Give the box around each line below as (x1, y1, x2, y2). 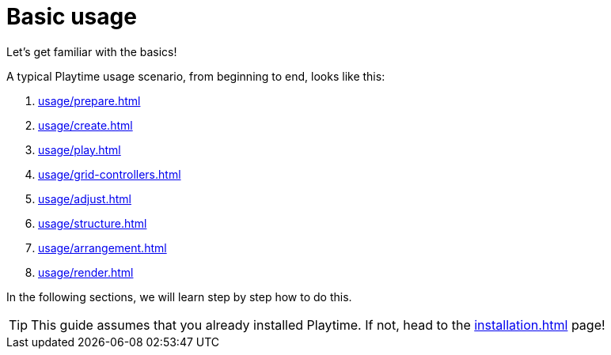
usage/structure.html (38, 216, 147, 230)
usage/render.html (38, 265, 134, 279)
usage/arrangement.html (38, 240, 167, 255)
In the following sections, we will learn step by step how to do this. (6, 289, 352, 304)
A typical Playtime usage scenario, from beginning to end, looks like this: (6, 69, 385, 83)
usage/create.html (38, 118, 133, 132)
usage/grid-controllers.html (38, 167, 181, 181)
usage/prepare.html (38, 93, 141, 108)
